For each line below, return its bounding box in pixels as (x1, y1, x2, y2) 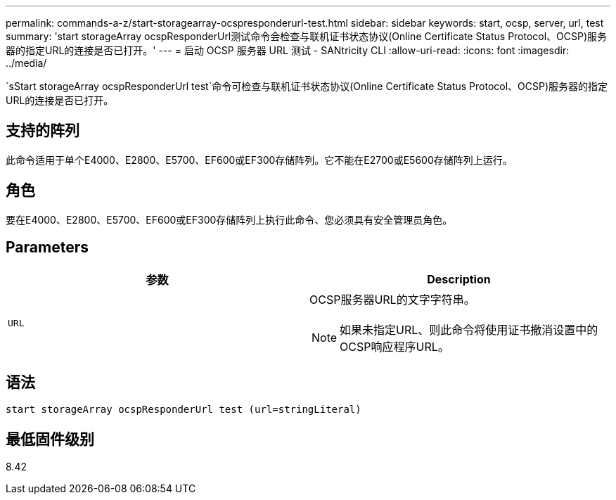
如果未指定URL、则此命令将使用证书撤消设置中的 (340, 322, 598, 337)
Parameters (6, 238, 89, 257)
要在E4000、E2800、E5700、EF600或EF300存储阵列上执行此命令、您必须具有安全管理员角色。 (6, 213, 453, 226)
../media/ (6, 57, 47, 69)
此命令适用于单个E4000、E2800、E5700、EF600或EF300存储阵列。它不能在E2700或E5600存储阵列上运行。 (6, 153, 513, 166)
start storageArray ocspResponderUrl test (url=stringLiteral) (6, 404, 361, 416)
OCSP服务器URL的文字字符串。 (309, 292, 475, 307)
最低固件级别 (6, 430, 94, 448)
